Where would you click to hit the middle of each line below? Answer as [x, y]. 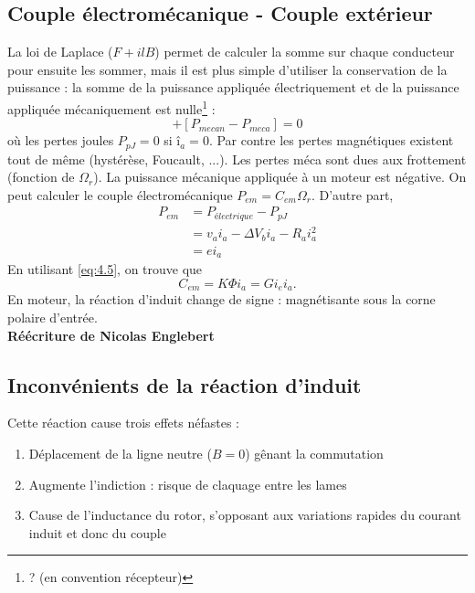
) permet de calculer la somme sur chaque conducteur [305, 52]
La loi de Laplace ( [60, 52]
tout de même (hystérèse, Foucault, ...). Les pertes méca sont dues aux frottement [237, 159]
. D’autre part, [352, 194]
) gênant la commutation [314, 454]
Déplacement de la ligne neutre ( [120, 454]
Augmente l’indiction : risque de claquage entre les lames [188, 484]
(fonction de [41, 177]
